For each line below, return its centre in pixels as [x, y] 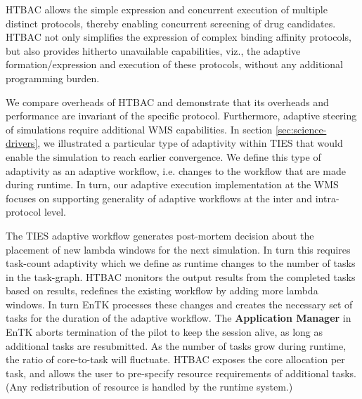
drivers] [22, 143]
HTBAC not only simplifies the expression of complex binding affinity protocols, [179, 37]
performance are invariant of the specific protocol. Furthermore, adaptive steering [181, 116]
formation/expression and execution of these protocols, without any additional [174, 64]
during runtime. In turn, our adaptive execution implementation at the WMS [172, 184]
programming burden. [53, 78]
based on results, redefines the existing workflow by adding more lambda [162, 290]
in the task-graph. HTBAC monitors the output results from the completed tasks [181, 276]
